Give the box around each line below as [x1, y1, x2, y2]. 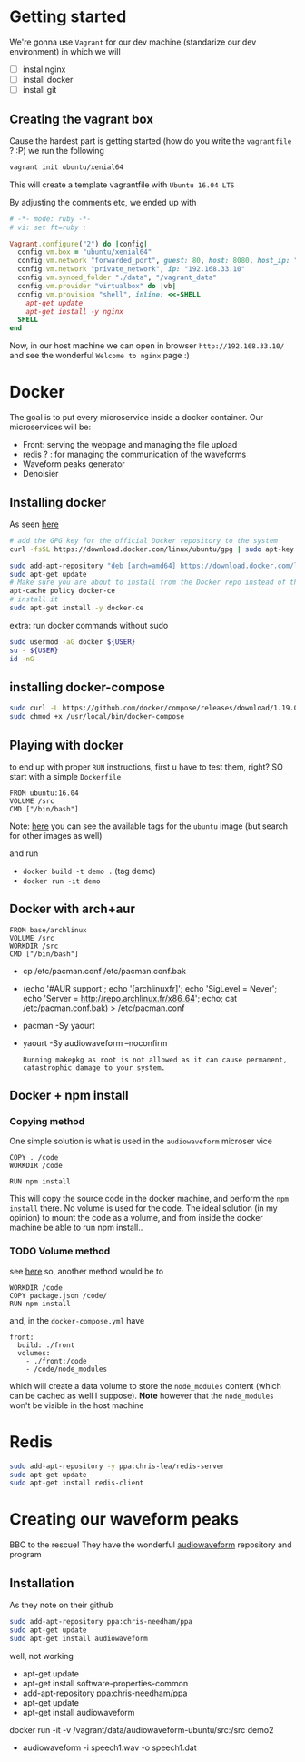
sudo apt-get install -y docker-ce [9, 603, 144, 613]
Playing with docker [9, 737, 124, 752]
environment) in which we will [9, 45, 121, 56]
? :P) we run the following [9, 145, 104, 156]
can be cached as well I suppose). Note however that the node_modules [9, 1390, 274, 1401]
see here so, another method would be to [9, 1265, 164, 1276]
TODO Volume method [9, 1244, 111, 1257]
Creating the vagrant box [9, 111, 154, 126]
